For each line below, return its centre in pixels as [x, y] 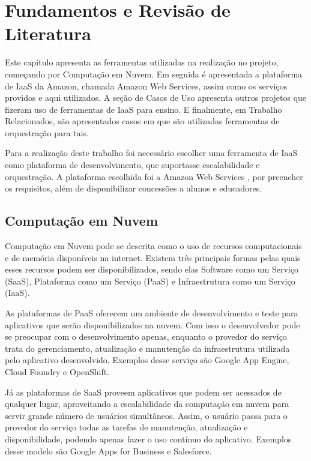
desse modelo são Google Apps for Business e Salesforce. [108, 450]
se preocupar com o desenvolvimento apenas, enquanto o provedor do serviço [146, 336]
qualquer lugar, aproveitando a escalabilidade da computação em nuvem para [147, 404]
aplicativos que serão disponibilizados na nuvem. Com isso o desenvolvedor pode [152, 324]
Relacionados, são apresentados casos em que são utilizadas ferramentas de [142, 121]
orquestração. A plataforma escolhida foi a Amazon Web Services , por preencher [154, 176]
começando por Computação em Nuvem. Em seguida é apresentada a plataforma [154, 74]
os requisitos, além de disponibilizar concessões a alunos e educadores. [134, 188]
